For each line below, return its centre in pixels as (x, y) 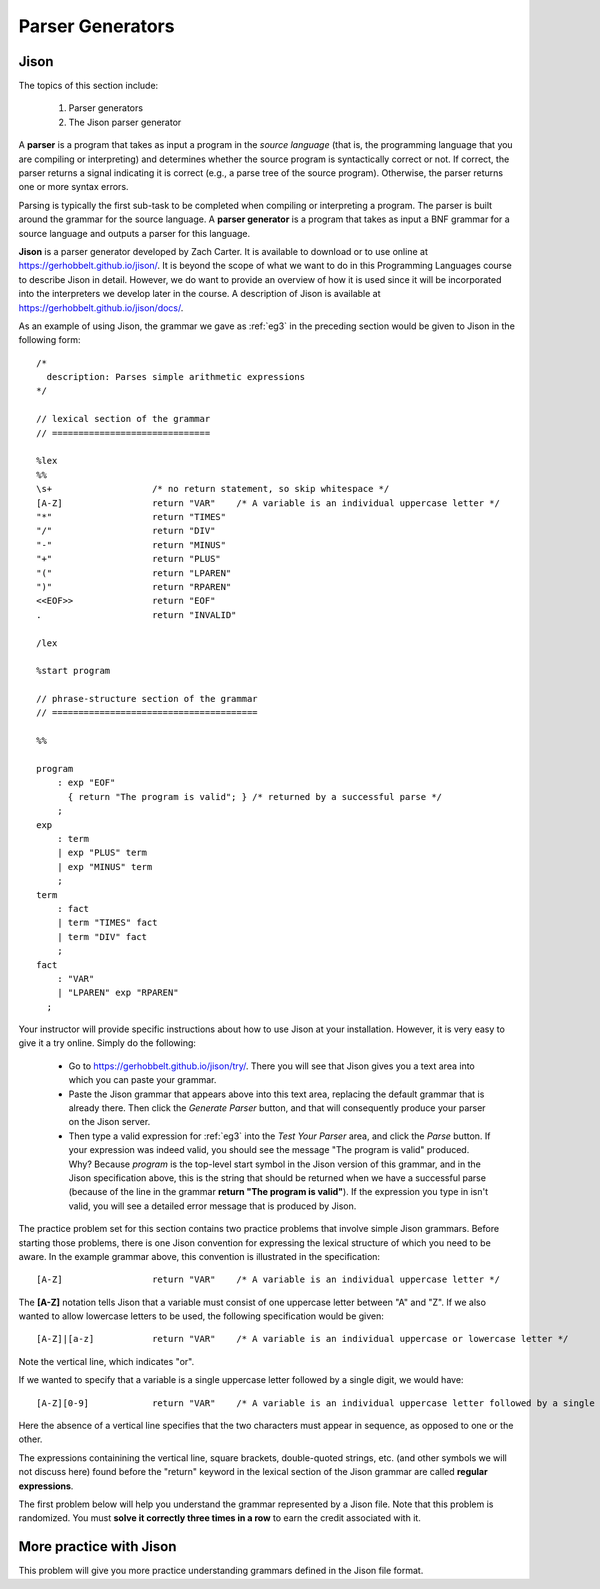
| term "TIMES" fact (107, 923)
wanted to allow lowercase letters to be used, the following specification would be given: (201, 1316)
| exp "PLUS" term (102, 853)
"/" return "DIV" (126, 531)
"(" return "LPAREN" (134, 573)
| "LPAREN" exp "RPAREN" (117, 993)
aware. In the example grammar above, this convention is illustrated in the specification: (199, 1256)
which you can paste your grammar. (142, 1080)
